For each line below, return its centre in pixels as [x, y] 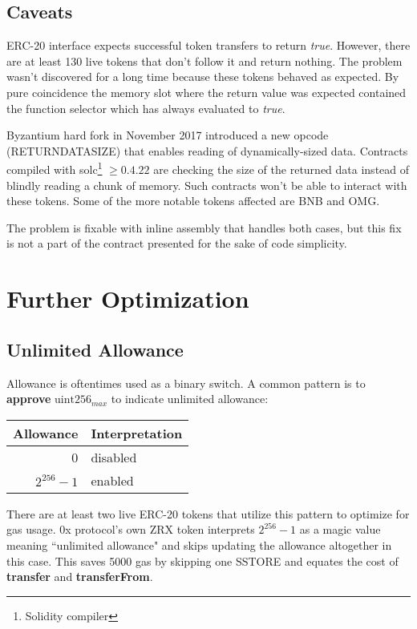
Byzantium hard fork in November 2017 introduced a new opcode [168, 135]
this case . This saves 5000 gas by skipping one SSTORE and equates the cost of [202, 560]
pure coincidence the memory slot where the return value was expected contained [206, 92]
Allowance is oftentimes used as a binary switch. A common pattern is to [186, 383]
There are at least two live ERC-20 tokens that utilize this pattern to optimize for [208, 513]
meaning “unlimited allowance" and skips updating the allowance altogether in [199, 544]
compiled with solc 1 [55, 168]
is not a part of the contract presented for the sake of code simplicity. [177, 243]
